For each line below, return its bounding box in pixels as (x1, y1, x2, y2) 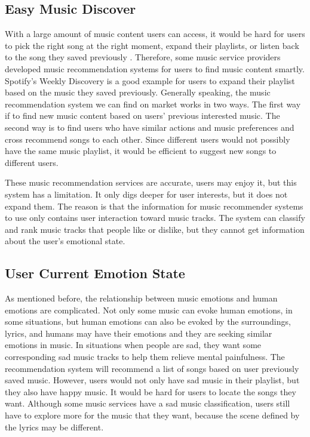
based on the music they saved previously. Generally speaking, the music (5, 86, 271, 99)
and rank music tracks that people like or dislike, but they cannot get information (5, 223, 305, 235)
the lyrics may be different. (5, 420, 104, 433)
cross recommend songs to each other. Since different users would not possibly (5, 133, 290, 145)
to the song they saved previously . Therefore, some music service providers (5, 51, 281, 63)
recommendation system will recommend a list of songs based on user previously (5, 362, 299, 374)
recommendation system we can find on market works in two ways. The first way (5, 97, 301, 110)
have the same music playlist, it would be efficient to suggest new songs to (5, 144, 277, 157)
